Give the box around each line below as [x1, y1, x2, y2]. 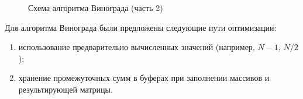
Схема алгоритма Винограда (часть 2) [28, 2, 163, 13]
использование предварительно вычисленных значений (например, [18, 41, 255, 53]
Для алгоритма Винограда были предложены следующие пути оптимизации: [5, 21, 277, 33]
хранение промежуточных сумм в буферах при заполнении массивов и [18, 72, 270, 84]
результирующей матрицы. [18, 83, 113, 95]
